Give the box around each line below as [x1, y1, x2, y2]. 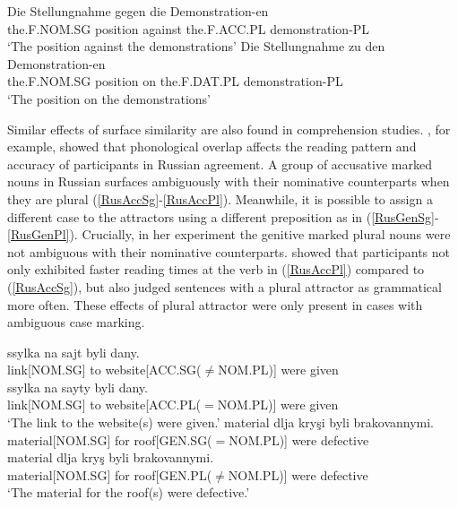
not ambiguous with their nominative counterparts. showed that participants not [7, 242, 451, 261]
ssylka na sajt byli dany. [7, 342, 140, 361]
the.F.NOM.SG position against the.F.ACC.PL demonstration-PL [7, 19, 370, 38]
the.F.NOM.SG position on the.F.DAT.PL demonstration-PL [7, 72, 343, 90]
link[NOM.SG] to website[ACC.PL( [7, 395, 202, 414]
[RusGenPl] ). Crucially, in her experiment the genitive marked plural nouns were [7, 225, 451, 244]
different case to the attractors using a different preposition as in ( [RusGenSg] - [7, 207, 439, 226]
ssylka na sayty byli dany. [7, 377, 148, 396]
